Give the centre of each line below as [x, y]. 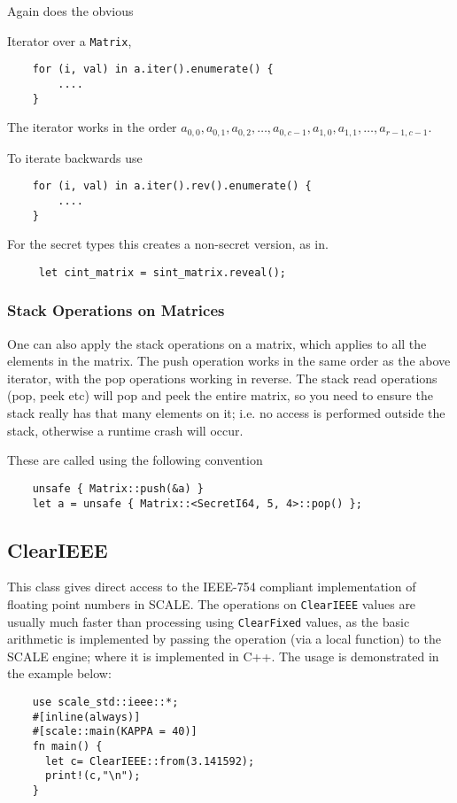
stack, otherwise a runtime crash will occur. [125, 430]
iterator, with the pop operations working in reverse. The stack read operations [222, 378]
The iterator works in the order [92, 127]
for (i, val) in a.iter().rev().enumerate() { [172, 186]
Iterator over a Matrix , [70, 40]
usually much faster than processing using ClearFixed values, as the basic [209, 621]
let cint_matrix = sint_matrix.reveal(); [162, 272]
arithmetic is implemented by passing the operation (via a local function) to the [224, 639]
